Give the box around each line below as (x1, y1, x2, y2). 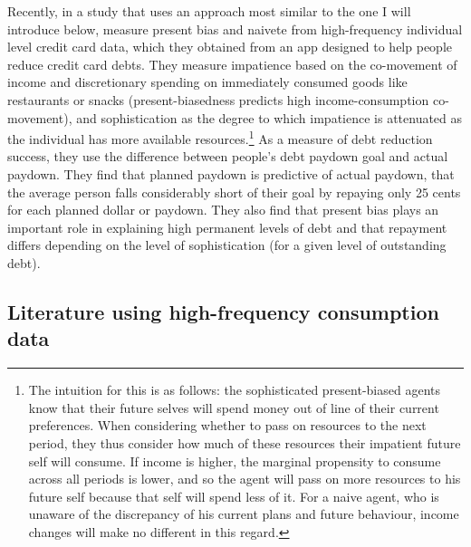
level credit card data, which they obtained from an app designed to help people (7, 37, 452, 56)
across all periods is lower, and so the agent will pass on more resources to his (28, 469, 461, 488)
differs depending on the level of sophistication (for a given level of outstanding (7, 235, 447, 254)
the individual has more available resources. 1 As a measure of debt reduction (7, 127, 433, 148)
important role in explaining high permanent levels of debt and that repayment (7, 217, 447, 236)
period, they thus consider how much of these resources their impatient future (28, 433, 461, 452)
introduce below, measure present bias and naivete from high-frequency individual (7, 19, 463, 38)
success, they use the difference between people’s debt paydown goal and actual (7, 147, 448, 166)
